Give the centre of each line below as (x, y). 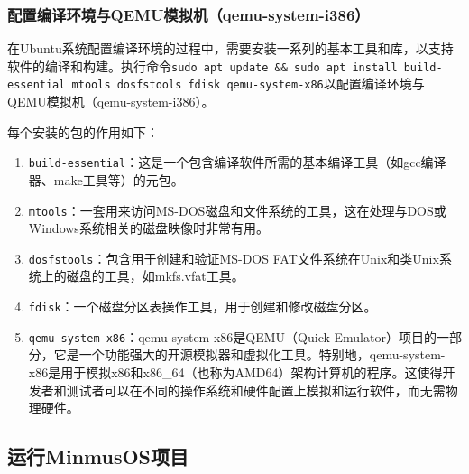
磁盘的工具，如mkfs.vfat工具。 (155, 276)
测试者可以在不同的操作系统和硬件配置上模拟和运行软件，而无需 (256, 390)
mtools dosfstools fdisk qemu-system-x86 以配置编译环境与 (248, 84)
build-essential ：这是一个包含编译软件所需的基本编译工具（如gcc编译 (237, 162)
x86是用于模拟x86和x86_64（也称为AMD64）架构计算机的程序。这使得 (235, 372)
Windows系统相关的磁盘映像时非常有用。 (148, 228)
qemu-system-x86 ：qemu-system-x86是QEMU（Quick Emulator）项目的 (232, 336)
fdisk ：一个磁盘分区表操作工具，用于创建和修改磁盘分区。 (202, 307)
